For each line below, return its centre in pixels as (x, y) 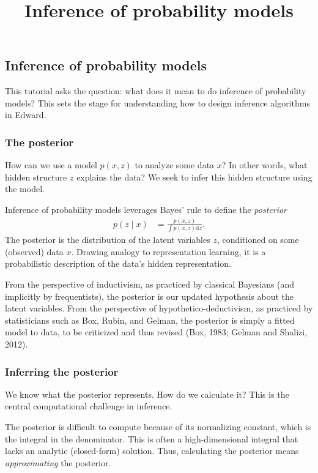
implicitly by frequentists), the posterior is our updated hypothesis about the (150, 296)
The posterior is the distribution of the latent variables (108, 240)
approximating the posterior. (58, 462)
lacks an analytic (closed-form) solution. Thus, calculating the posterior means (152, 451)
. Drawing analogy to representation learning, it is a (168, 251)
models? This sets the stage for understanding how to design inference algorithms (157, 102)
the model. (25, 189)
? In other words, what (264, 165)
